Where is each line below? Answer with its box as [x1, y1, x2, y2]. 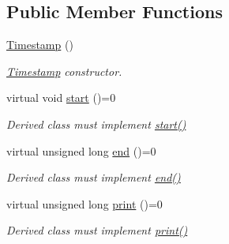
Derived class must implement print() [6, 222, 188, 238]
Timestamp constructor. [6, 62, 122, 79]
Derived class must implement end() [6, 169, 181, 186]
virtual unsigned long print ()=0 [6, 195, 163, 212]
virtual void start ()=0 [6, 89, 116, 106]
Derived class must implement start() [6, 115, 186, 132]
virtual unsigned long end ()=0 [6, 142, 156, 159]
